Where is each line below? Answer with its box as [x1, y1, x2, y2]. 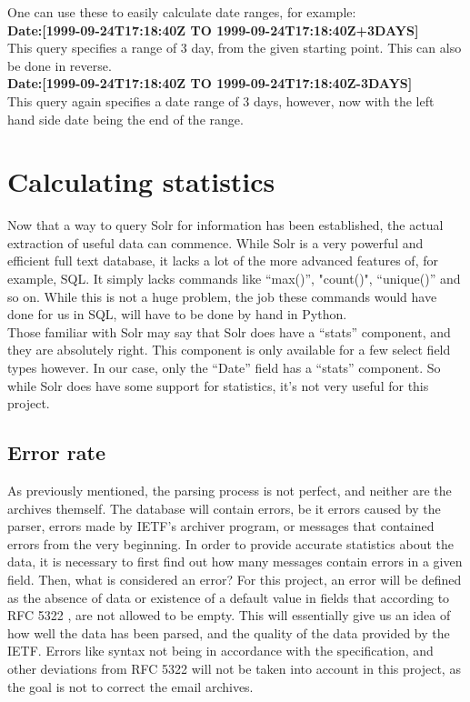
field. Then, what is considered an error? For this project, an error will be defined [7, 569, 462, 588]
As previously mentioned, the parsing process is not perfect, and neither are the [7, 481, 452, 500]
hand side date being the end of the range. [7, 109, 244, 128]
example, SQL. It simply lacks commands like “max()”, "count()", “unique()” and [7, 269, 461, 288]
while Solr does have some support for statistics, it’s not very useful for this [7, 376, 429, 395]
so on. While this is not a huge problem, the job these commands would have [7, 286, 437, 306]
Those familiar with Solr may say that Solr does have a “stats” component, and [7, 322, 451, 341]
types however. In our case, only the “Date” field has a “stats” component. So [7, 358, 441, 377]
